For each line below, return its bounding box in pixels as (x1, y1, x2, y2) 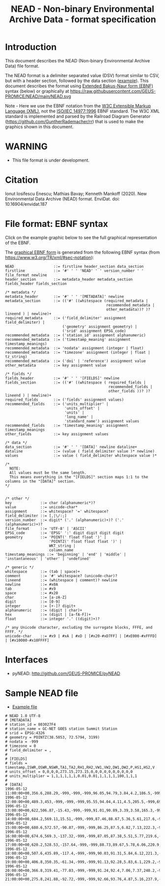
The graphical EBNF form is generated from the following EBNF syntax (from (5, 249, 160, 255)
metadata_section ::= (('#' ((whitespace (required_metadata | (5, 298, 148, 303)
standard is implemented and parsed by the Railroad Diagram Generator (5, 113, 151, 119)
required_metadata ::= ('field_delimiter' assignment (5, 315, 126, 320)
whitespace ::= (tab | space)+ (5, 569, 80, 574)
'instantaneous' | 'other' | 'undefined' (5, 556, 91, 561)
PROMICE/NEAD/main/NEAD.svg (5, 93, 71, 99)
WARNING (5, 141, 48, 152)
